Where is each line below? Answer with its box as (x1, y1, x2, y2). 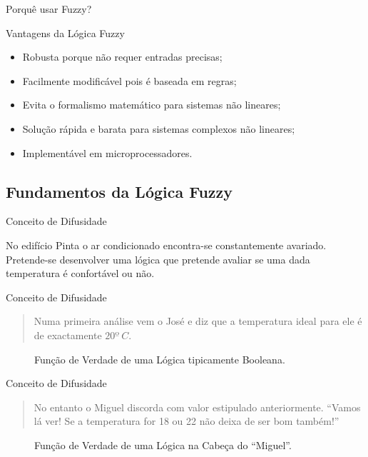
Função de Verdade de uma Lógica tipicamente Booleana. (34, 351, 285, 366)
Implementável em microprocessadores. (22, 145, 193, 160)
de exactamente (34, 327, 102, 342)
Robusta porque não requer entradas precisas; (22, 49, 223, 64)
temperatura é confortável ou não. (6, 266, 155, 281)
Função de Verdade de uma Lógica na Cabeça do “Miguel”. (34, 437, 292, 452)
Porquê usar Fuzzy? (6, 1, 92, 16)
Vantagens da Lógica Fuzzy (6, 25, 125, 40)
